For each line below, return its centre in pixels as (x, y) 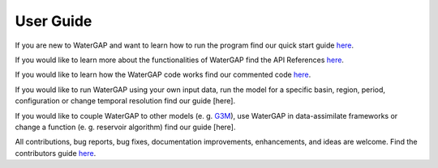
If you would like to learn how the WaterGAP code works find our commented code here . (163, 75)
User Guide (54, 21)
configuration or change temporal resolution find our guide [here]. (125, 101)
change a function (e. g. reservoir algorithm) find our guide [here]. (125, 127)
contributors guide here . (56, 153)
